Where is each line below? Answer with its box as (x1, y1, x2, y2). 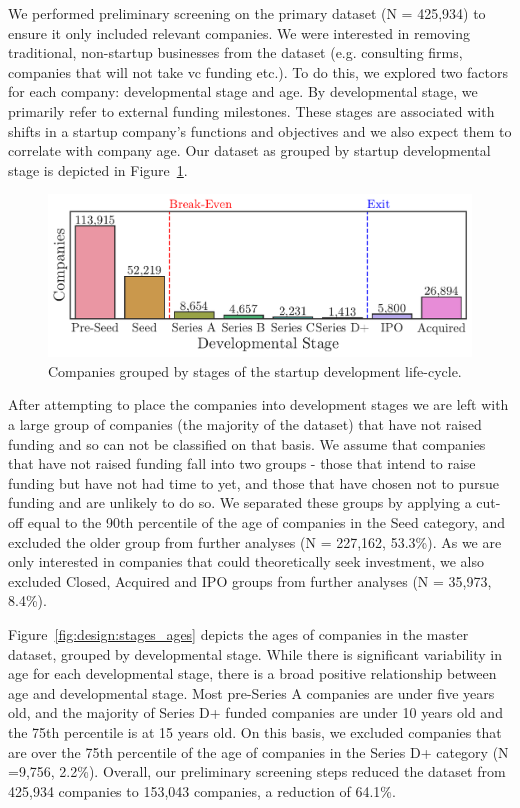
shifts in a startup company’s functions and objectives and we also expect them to (8, 120, 512, 141)
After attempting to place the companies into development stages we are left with (8, 394, 509, 415)
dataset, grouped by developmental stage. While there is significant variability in (8, 643, 502, 664)
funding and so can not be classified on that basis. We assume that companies (8, 433, 486, 454)
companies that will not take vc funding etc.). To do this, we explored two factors (8, 61, 509, 82)
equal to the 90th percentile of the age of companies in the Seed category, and (27, 511, 506, 532)
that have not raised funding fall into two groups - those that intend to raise (8, 453, 476, 474)
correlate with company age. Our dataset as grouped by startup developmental (8, 140, 491, 161)
